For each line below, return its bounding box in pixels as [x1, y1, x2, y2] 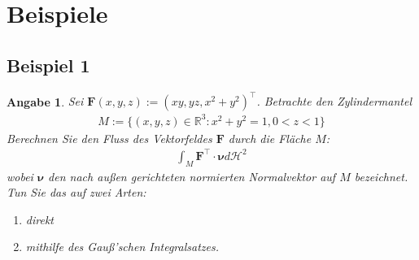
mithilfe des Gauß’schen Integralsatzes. [25, 238, 220, 255]
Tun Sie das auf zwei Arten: [7, 184, 146, 201]
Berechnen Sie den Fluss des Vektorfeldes [7, 129, 212, 146]
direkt [25, 210, 54, 227]
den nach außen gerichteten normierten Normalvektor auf [48, 167, 336, 184]
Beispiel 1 [7, 52, 90, 77]
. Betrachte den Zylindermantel [256, 93, 412, 110]
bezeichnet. [354, 167, 408, 184]
